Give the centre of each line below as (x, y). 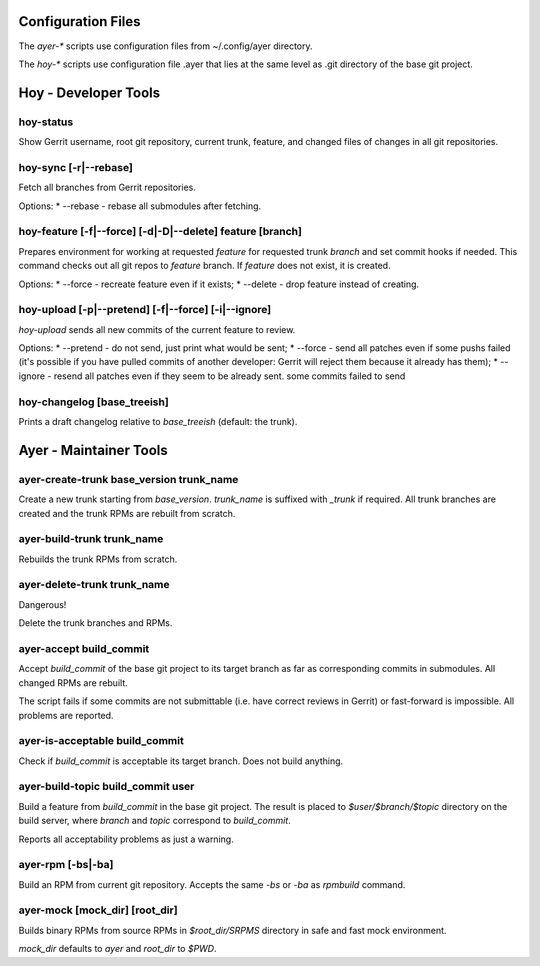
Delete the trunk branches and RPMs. (95, 623)
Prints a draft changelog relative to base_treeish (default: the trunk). (158, 421)
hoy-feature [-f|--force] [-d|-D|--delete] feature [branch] (160, 232)
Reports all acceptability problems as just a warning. (126, 839)
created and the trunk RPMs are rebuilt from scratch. (127, 513)
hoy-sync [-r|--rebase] (76, 167)
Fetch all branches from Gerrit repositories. (107, 187)
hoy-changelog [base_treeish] (93, 402)
